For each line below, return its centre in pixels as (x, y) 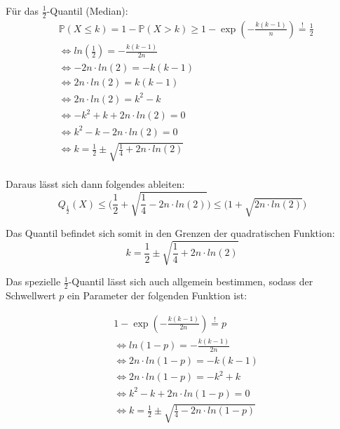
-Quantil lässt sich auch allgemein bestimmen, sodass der (191, 281)
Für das (22, 11)
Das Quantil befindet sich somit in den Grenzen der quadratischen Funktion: (170, 233)
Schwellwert (31, 295)
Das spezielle (33, 281)
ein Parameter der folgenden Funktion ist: (157, 295)
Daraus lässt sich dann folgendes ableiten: (95, 184)
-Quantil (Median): (87, 11)
